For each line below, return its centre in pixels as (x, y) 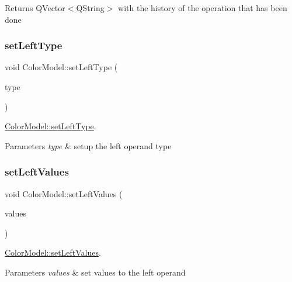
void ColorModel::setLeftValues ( (64, 193)
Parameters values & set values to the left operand (95, 272)
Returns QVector (35, 8)
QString (90, 8)
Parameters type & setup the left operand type (88, 145)
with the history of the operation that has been (203, 8)
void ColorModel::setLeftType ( (61, 67)
